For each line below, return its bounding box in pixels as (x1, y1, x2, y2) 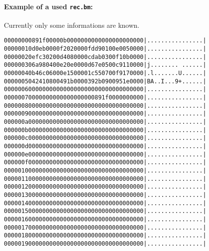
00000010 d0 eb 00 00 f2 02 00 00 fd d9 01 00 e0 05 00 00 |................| (4, 45, 207, 53)
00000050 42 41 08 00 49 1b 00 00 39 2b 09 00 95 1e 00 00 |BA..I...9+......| (4, 77, 207, 85)
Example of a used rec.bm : (4, 1, 93, 11)
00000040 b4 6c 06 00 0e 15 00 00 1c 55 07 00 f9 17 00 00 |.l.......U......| (4, 70, 207, 77)
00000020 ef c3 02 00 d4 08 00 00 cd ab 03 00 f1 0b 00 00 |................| (4, 53, 207, 60)
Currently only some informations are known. (4, 19, 139, 30)
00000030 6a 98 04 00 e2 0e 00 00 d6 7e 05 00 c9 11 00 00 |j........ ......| (4, 61, 207, 69)
